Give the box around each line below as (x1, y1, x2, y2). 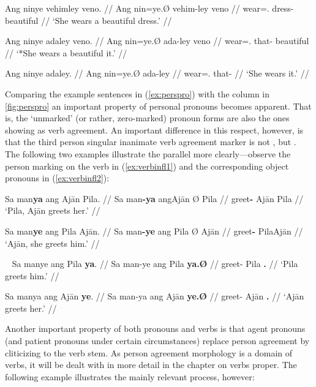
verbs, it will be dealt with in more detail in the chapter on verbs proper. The (5, 358, 297, 371)
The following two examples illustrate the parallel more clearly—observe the (5, 147, 291, 160)
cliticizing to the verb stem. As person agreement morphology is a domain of (5, 346, 293, 359)
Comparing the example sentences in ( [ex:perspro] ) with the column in (5, 87, 270, 100)
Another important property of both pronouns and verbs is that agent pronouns (5, 322, 306, 335)
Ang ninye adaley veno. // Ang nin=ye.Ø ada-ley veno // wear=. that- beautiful (5, 34, 309, 47)
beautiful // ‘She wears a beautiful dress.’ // (5, 13, 172, 26)
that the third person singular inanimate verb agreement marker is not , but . (5, 135, 296, 148)
